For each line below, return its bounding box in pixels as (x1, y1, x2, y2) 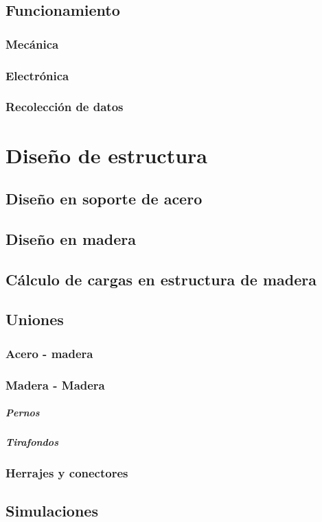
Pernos (5, 405, 40, 420)
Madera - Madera (5, 376, 105, 393)
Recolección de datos (5, 98, 124, 115)
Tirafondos (5, 435, 58, 449)
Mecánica (5, 35, 59, 52)
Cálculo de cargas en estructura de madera (5, 268, 317, 289)
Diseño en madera (5, 228, 136, 249)
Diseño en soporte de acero (5, 188, 203, 209)
